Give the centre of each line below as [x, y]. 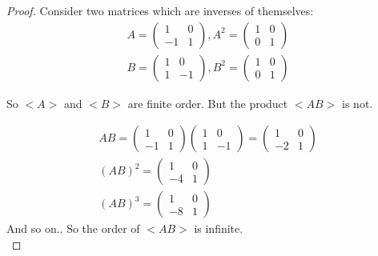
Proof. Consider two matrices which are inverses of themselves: [160, 10]
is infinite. [219, 228]
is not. [358, 103]
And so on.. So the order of [73, 228]
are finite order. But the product [208, 103]
